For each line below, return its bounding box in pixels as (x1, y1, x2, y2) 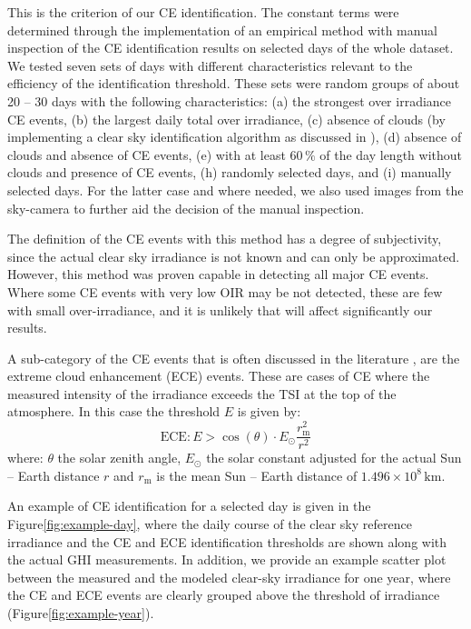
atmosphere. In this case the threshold (7, 402, 221, 421)
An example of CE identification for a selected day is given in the (7, 496, 371, 515)
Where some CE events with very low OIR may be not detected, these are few (7, 282, 443, 301)
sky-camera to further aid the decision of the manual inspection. (7, 198, 365, 217)
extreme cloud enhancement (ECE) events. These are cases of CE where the (7, 366, 430, 385)
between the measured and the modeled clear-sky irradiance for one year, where (7, 567, 451, 586)
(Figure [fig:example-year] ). (7, 603, 154, 622)
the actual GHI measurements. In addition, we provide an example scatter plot (7, 550, 446, 569)
